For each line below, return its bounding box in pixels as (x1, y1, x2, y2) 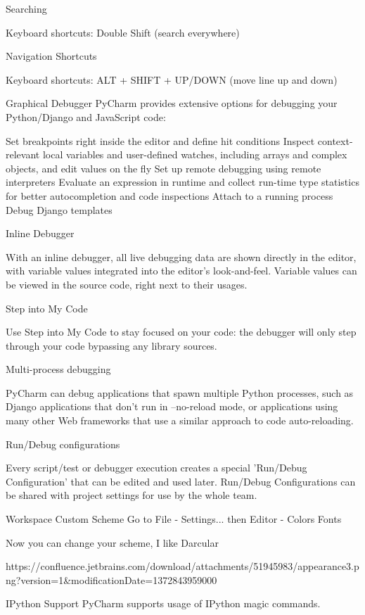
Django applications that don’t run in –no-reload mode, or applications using (6, 399, 338, 414)
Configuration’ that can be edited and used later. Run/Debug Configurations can (6, 474, 356, 488)
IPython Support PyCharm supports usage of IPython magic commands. (6, 596, 321, 611)
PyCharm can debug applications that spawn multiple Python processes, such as (6, 385, 354, 400)
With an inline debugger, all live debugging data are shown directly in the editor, (6, 249, 357, 264)
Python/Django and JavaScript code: (6, 109, 166, 124)
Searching (6, 1, 47, 15)
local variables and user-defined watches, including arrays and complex (42, 147, 347, 162)
